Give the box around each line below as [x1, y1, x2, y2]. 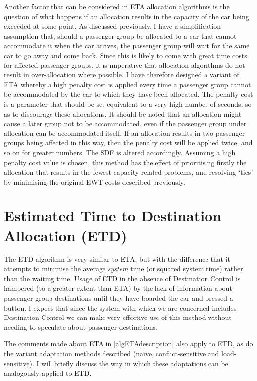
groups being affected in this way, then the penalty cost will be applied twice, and [4, 137, 253, 148]
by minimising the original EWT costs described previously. [4, 176, 185, 187]
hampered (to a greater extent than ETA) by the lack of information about [4, 283, 232, 293]
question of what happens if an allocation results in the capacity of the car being [4, 11, 249, 21]
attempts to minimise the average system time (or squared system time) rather [4, 263, 243, 274]
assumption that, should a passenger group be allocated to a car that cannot [4, 30, 237, 41]
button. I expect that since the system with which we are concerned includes [4, 302, 237, 313]
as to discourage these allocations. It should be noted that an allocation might [4, 108, 242, 119]
